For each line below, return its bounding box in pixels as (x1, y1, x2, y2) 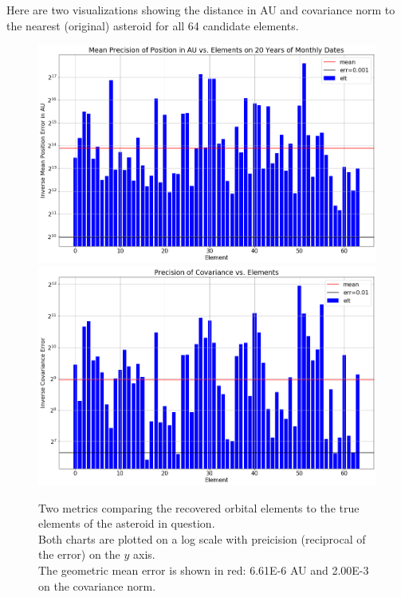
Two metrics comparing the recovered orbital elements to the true (38, 499, 360, 516)
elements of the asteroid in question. (38, 515, 215, 532)
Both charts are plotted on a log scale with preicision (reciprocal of (38, 530, 366, 547)
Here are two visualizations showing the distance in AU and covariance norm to (6, 2, 395, 18)
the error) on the (38, 546, 120, 563)
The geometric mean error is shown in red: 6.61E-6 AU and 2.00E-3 (38, 561, 369, 578)
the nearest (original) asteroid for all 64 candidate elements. (6, 17, 299, 33)
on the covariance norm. (38, 577, 156, 594)
